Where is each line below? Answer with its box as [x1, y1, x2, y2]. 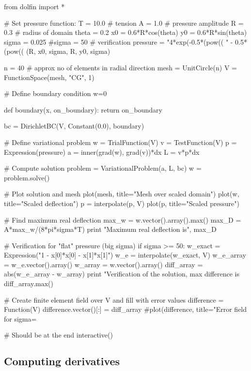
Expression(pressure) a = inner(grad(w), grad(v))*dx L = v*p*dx [4, 146, 200, 157]
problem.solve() [4, 172, 50, 182]
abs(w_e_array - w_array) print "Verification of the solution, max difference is [4, 269, 240, 279]
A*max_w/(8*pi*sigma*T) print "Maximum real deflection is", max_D [4, 224, 217, 234]
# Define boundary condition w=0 [4, 88, 107, 98]
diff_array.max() [4, 278, 53, 289]
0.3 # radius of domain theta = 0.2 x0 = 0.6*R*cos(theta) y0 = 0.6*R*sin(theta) [4, 27, 247, 37]
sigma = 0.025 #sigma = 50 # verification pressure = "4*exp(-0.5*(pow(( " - [4, 36, 233, 47]
